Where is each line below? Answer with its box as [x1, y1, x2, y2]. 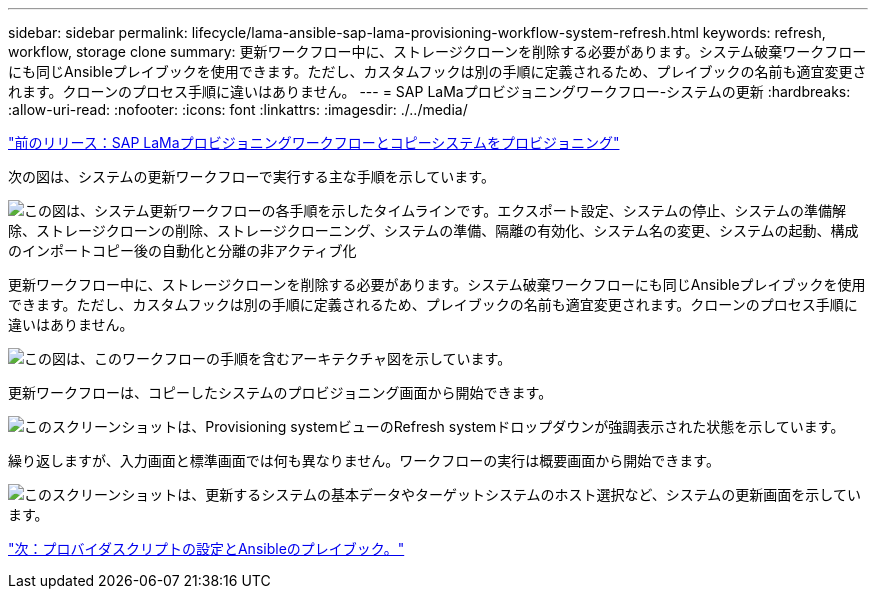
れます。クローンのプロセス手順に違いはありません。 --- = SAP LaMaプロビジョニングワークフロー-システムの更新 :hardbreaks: [8, 83, 851, 100]
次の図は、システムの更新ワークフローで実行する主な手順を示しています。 [8, 168, 495, 185]
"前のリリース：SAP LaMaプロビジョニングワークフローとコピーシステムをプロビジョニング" [8, 134, 620, 151]
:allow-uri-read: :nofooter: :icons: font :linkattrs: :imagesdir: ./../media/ [8, 101, 468, 118]
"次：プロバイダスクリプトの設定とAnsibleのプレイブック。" [8, 540, 405, 557]
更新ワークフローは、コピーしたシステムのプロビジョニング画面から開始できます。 [8, 384, 553, 401]
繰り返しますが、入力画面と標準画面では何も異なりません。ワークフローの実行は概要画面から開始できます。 [8, 452, 720, 469]
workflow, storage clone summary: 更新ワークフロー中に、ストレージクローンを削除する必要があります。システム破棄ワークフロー [8, 43, 867, 60]
